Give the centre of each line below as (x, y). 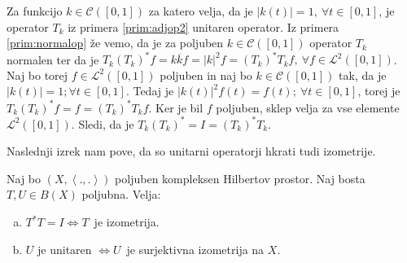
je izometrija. (127, 222)
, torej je (379, 91)
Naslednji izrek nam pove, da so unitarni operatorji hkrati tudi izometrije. (191, 151)
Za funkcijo (35, 11)
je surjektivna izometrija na (195, 249)
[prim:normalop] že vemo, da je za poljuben (115, 43)
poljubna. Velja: (121, 194)
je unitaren (65, 249)
